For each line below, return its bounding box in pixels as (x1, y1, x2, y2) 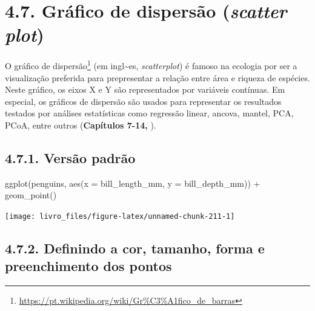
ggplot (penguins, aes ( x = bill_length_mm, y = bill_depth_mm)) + (5, 176, 260, 189)
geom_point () (5, 189, 57, 201)
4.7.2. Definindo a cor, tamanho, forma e (5, 238, 265, 257)
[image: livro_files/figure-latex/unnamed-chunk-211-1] (5, 212, 235, 221)
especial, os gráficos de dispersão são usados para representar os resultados (5, 95, 282, 107)
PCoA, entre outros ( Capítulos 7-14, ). (5, 118, 156, 131)
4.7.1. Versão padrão (5, 148, 136, 167)
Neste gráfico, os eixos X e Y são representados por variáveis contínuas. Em (5, 83, 285, 96)
